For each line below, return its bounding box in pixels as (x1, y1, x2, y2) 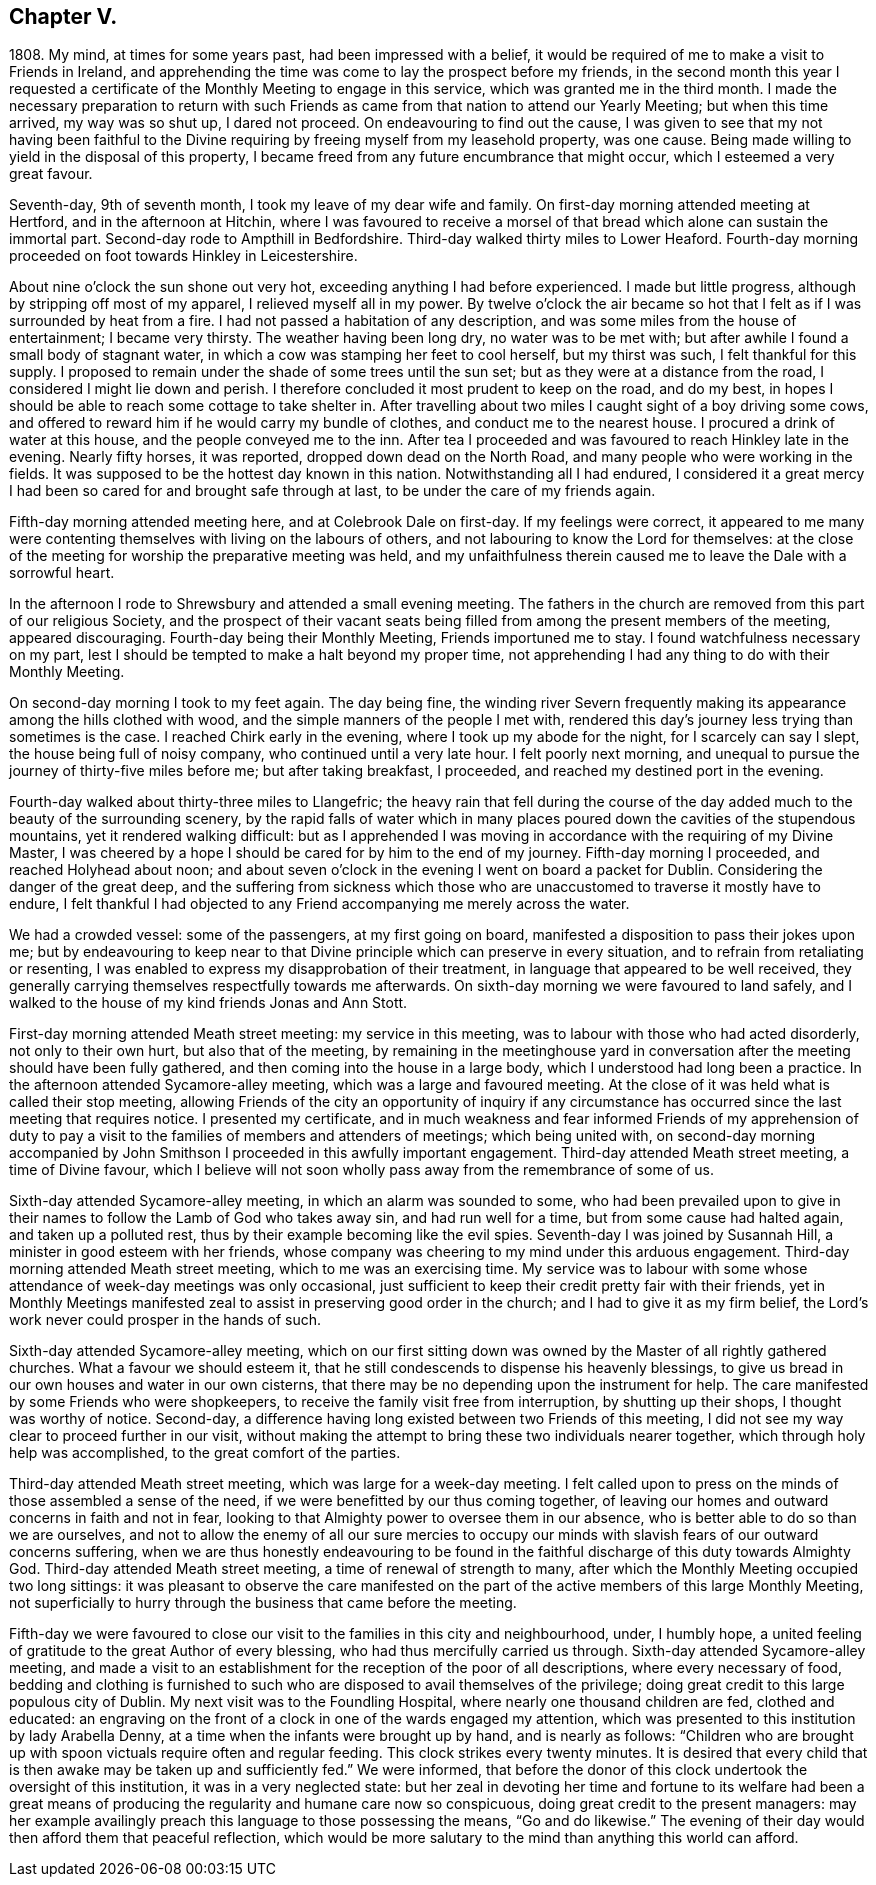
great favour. (9, 165, 93, 183)
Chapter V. (9, 4, 118, 29)
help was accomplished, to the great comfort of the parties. (9, 1444, 401, 1462)
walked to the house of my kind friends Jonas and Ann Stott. (9, 994, 408, 1012)
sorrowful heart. (9, 564, 115, 582)
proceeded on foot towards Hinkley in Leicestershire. (9, 247, 358, 265)
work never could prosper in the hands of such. (9, 1311, 322, 1329)
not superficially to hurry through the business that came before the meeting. (9, 1594, 517, 1612)
